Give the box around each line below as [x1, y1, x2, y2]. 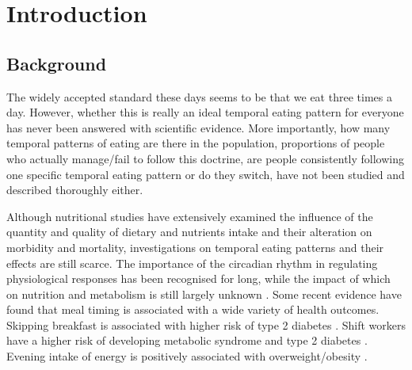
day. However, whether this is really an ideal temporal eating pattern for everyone [6, 104, 404, 120]
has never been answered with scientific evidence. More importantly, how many [6, 119, 391, 135]
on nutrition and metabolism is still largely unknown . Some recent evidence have [6, 285, 402, 302]
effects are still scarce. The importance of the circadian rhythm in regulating [6, 254, 378, 271]
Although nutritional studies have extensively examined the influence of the [6, 208, 373, 224]
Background [6, 51, 107, 75]
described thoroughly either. [6, 181, 143, 198]
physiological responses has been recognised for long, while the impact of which [6, 270, 391, 287]
